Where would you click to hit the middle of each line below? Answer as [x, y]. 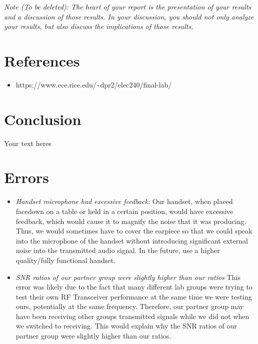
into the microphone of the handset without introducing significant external [132, 240]
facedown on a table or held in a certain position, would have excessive [124, 211]
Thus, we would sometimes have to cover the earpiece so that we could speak [134, 231]
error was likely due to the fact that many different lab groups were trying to [134, 287]
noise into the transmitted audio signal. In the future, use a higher [118, 250]
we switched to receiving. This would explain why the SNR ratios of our [126, 326]
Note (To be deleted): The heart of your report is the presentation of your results [128, 6]
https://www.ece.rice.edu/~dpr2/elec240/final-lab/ [94, 84]
